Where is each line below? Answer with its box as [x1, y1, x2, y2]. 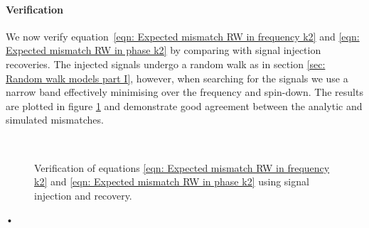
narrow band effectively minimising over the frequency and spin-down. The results [6, 85, 363, 99]
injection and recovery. [34, 188, 132, 202]
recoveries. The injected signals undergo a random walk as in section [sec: [6, 56, 326, 71]
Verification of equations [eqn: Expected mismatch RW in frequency [34, 160, 330, 175]
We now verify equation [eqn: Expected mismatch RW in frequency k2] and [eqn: [6, 28, 360, 43]
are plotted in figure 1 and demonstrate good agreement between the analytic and [6, 98, 363, 113]
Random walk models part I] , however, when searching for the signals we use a [6, 70, 348, 85]
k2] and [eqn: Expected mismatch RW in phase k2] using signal [34, 174, 309, 189]
